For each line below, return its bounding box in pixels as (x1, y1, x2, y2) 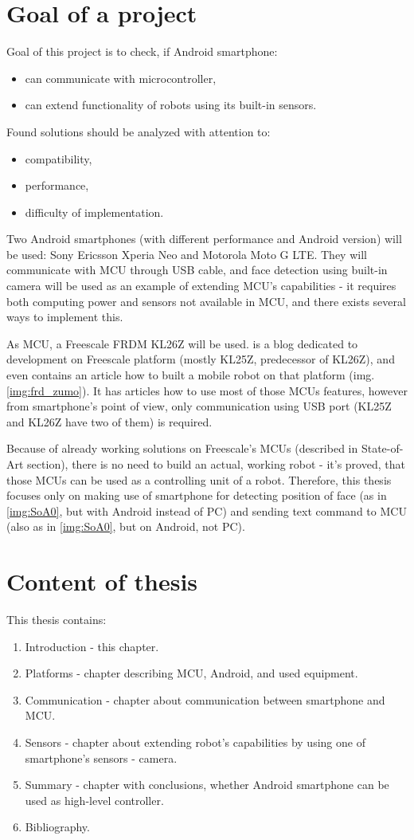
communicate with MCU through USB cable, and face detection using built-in (6, 261, 388, 278)
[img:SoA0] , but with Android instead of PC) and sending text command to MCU (6, 502, 407, 519)
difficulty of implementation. (25, 203, 164, 220)
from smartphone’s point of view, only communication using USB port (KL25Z (6, 398, 392, 414)
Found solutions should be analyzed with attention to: (6, 123, 271, 139)
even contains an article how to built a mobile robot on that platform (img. (6, 367, 375, 383)
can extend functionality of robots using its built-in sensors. (25, 96, 317, 113)
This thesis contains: (6, 611, 107, 628)
